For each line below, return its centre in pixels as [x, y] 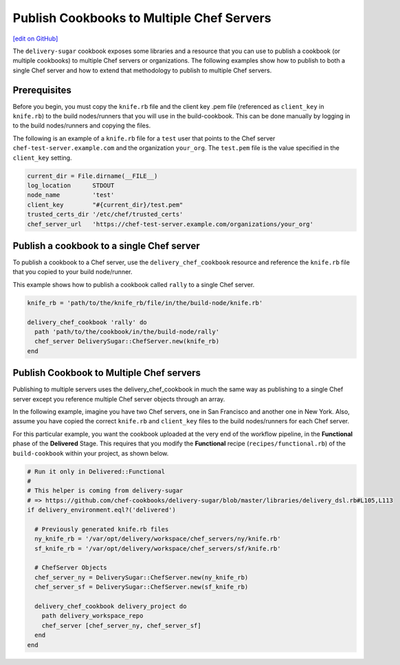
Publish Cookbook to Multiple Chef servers [107, 373]
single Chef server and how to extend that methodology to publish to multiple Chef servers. [142, 70]
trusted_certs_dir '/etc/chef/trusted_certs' [105, 214]
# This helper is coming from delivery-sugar [105, 491]
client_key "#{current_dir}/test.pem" [105, 204]
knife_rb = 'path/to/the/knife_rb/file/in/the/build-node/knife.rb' [145, 303]
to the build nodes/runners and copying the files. [82, 126]
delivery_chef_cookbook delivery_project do [111, 606]
